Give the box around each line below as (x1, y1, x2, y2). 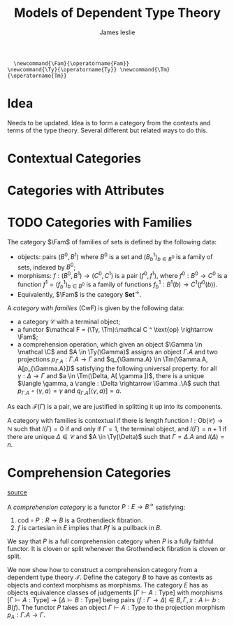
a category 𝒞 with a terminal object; (17, 317, 121, 326)
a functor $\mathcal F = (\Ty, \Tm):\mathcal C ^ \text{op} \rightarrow (17, 326, 213, 334)
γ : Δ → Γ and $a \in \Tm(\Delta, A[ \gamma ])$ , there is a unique (17, 371, 205, 380)
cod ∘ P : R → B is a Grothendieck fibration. (17, 516, 143, 524)
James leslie (99, 28, 136, 36)
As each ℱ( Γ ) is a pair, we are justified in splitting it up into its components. (7, 402, 223, 410)
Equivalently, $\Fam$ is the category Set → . (17, 289, 142, 299)
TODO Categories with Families (7, 215, 193, 230)
